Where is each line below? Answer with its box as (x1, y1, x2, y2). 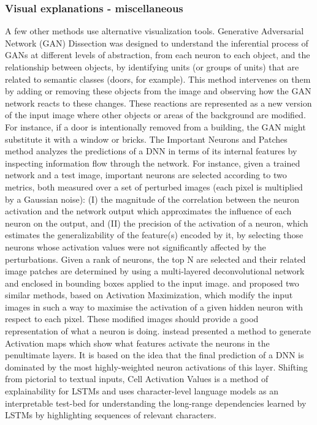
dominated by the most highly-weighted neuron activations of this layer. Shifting (5, 360, 308, 373)
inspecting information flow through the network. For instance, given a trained (5, 156, 300, 169)
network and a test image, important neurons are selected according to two (5, 168, 287, 181)
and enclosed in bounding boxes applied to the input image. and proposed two (5, 276, 299, 289)
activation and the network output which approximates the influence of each (5, 205, 292, 217)
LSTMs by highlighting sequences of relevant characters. (5, 408, 216, 421)
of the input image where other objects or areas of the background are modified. (5, 108, 306, 121)
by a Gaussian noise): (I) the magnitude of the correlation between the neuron (5, 192, 299, 205)
